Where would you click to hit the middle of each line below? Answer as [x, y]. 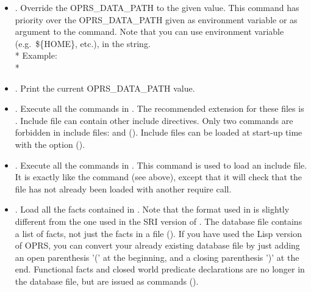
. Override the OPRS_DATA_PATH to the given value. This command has [157, 7]
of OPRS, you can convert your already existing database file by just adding [157, 245]
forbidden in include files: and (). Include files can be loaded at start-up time [159, 132]
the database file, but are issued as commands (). [107, 281]
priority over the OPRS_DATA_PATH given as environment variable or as [156, 19]
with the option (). [50, 144]
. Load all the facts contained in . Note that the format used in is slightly [152, 209]
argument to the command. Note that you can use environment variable [149, 31]
